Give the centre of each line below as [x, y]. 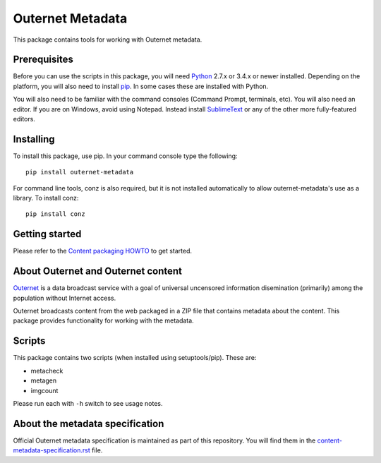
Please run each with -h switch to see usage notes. [88, 403]
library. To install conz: [46, 198]
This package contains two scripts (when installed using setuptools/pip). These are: [135, 358]
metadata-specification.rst [52, 450]
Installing [34, 139]
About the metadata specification [89, 423]
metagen [43, 380]
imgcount [44, 390]
